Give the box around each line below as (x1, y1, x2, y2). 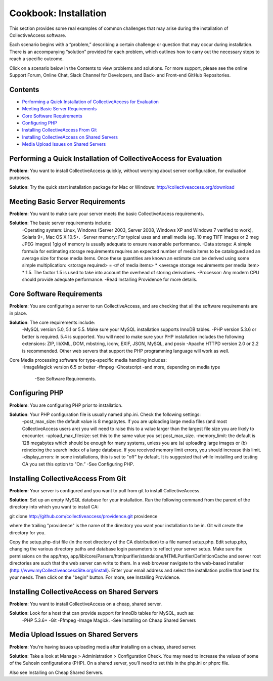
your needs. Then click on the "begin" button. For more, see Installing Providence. (9, 574, 180, 580)
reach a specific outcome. (9, 56, 64, 62)
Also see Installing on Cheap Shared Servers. (9, 669, 104, 675)
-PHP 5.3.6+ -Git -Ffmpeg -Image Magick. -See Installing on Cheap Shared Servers (22, 617, 196, 623)
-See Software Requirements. (34, 375, 96, 381)
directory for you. (9, 529, 45, 536)
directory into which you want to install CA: (9, 504, 99, 510)
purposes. (9, 175, 31, 181)
